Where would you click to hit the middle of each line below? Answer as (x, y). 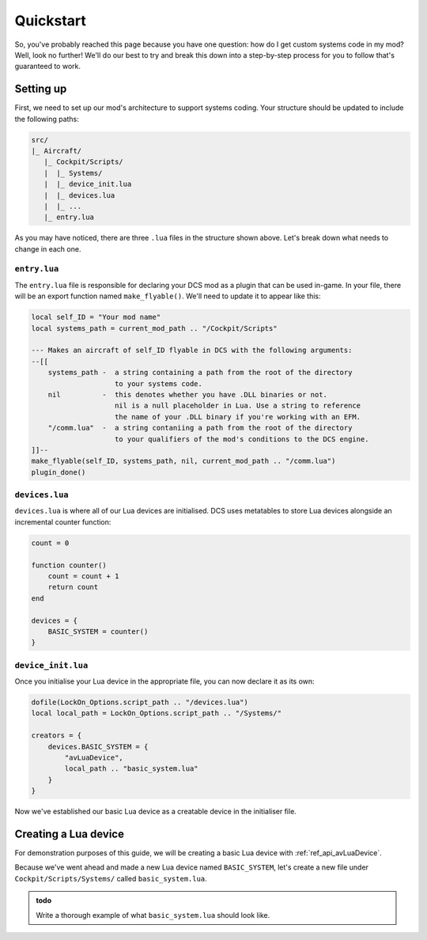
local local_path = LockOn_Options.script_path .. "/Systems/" (157, 713)
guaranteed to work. (47, 66)
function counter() (69, 565)
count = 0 (50, 543)
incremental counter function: (63, 521)
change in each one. (48, 248)
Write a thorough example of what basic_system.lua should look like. (153, 915)
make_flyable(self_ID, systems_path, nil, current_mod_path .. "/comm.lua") (183, 461)
